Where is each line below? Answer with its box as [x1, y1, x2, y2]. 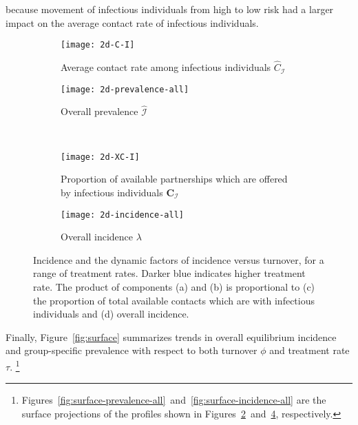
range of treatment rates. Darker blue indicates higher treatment [33, 266, 306, 280]
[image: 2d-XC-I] [61, 152, 140, 162]
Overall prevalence [61, 104, 138, 118]
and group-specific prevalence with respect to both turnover [6, 343, 257, 357]
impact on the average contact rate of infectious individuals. [6, 15, 259, 30]
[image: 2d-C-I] [61, 40, 135, 50]
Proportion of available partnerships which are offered [61, 172, 288, 186]
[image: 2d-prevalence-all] [61, 84, 189, 94]
